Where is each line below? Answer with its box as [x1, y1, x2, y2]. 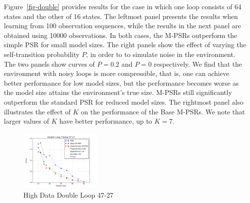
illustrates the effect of [4, 106, 71, 116]
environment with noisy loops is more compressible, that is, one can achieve [4, 68, 230, 78]
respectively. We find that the [154, 58, 242, 69]
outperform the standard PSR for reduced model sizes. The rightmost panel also [4, 96, 244, 107]
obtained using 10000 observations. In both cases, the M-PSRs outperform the [4, 30, 237, 40]
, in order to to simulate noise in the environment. [86, 49, 235, 59]
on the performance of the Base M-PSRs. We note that [81, 106, 245, 116]
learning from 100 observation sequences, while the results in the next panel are [4, 20, 241, 31]
